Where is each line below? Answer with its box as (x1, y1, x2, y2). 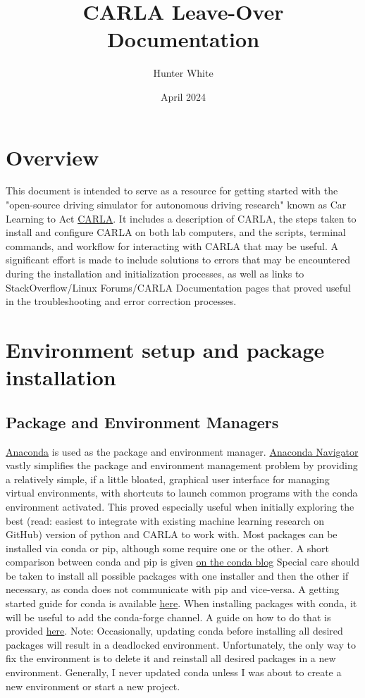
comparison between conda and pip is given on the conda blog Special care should (6, 554, 359, 569)
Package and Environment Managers (6, 411, 279, 432)
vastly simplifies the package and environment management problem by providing (6, 458, 358, 473)
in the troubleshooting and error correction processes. (6, 294, 237, 309)
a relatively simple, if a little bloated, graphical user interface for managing (6, 471, 330, 486)
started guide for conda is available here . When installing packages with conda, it (6, 596, 357, 611)
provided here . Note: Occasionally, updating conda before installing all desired (6, 623, 343, 638)
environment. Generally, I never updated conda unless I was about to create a (6, 665, 342, 680)
